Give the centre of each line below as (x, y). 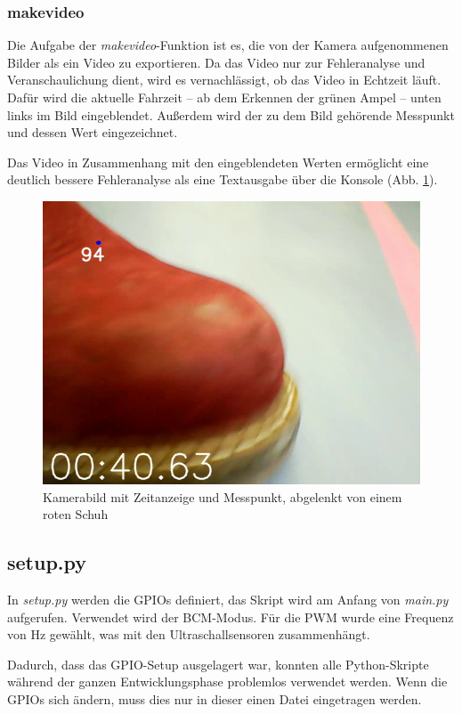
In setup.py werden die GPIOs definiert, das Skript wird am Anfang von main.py (228, 599)
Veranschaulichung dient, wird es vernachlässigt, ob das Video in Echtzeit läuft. (224, 80)
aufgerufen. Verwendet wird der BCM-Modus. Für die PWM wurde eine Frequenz (231, 617)
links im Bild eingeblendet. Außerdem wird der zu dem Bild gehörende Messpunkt (231, 114)
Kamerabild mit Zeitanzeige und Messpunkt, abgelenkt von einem (223, 496)
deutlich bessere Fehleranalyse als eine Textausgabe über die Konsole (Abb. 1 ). (223, 179)
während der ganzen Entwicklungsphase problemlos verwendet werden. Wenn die (227, 682)
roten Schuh (76, 514)
